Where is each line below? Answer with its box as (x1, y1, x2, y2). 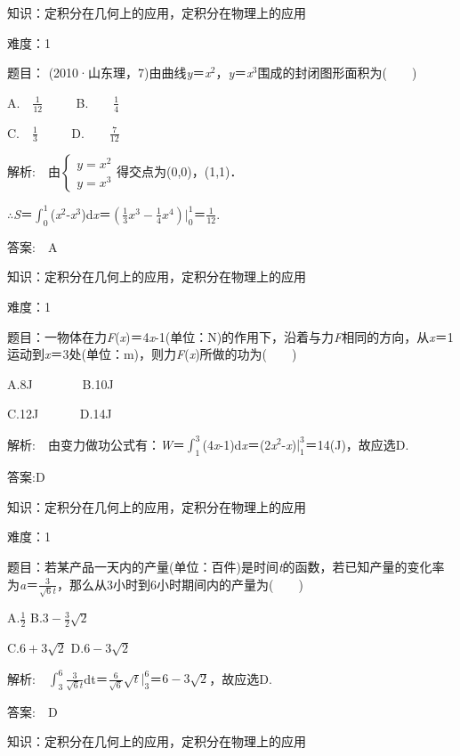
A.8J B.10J (7, 374, 114, 393)
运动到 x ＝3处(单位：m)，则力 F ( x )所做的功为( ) (7, 345, 297, 363)
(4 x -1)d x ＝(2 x (202, 435, 277, 453)
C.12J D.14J (7, 404, 112, 423)
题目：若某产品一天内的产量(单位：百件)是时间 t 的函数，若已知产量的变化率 (7, 557, 445, 575)
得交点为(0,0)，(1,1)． (116, 162, 243, 181)
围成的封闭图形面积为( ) (257, 63, 417, 82)
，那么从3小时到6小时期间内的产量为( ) (56, 574, 303, 593)
